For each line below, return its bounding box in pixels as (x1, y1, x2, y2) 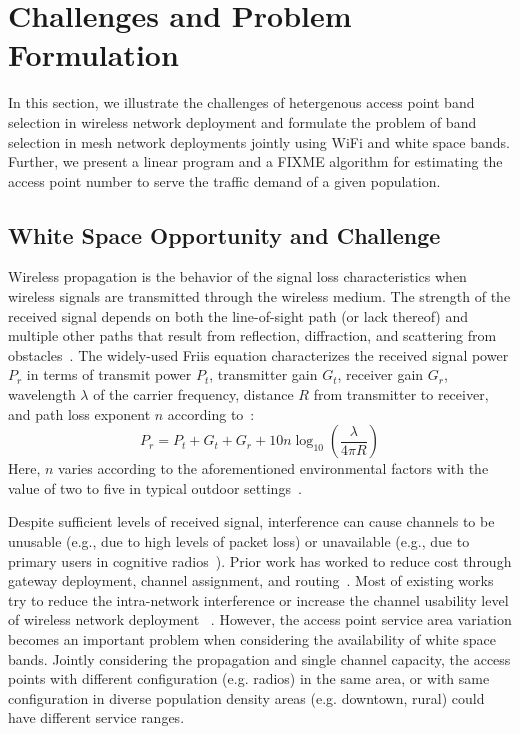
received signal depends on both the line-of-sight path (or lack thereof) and (8, 305, 469, 326)
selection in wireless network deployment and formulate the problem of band (8, 111, 477, 132)
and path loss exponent (8, 403, 151, 424)
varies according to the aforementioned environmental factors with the (58, 458, 489, 479)
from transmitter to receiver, (313, 384, 489, 405)
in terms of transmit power (26, 364, 192, 385)
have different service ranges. (8, 707, 185, 728)
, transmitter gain (209, 364, 318, 385)
